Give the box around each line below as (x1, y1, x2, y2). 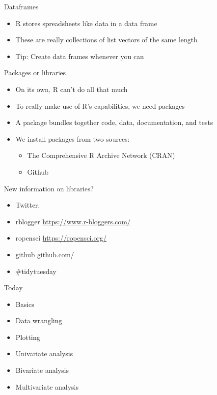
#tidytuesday (15, 266, 56, 276)
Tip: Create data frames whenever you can (15, 51, 144, 61)
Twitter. (15, 200, 40, 210)
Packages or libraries (4, 67, 66, 78)
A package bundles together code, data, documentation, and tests (15, 117, 213, 127)
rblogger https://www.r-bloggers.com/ (15, 216, 131, 226)
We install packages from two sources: (15, 133, 130, 144)
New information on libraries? (4, 183, 94, 193)
